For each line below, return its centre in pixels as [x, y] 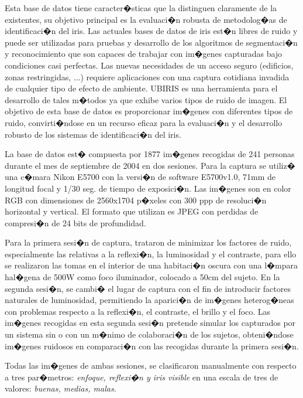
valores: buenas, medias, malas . [61, 388]
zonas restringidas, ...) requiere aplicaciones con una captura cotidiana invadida [147, 76]
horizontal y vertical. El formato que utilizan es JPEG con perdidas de [132, 211]
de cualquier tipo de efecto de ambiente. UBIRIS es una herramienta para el [141, 88]
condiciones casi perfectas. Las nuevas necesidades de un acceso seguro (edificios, [149, 65]
